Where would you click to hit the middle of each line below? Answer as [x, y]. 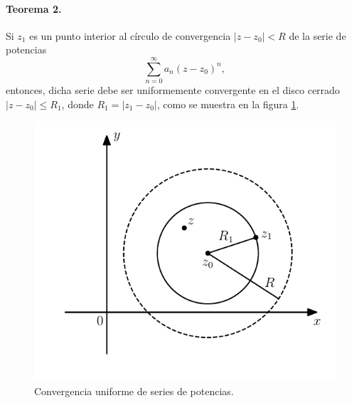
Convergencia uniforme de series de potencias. [134, 391]
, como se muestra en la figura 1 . [228, 104]
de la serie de [318, 35]
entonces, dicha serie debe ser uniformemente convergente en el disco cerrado [173, 90]
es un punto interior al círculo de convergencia [130, 35]
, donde [78, 104]
